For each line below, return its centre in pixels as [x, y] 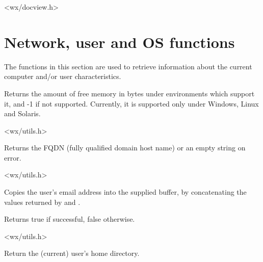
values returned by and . [42, 202]
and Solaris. [22, 113]
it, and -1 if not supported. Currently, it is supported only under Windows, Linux [131, 103]
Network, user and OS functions [120, 42]
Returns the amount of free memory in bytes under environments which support [129, 93]
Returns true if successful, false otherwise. [70, 219]
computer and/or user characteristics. [63, 76]
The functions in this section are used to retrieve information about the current [128, 66]
